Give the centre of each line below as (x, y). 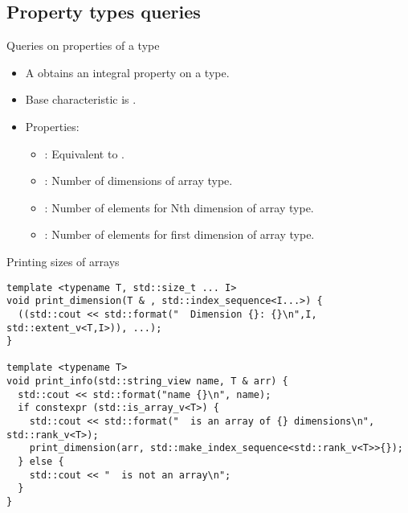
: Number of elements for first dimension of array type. (180, 234)
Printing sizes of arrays (63, 261)
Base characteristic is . (81, 99)
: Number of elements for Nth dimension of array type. (179, 207)
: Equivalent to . (84, 153)
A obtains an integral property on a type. (127, 72)
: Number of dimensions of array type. (139, 181)
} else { (41, 462)
